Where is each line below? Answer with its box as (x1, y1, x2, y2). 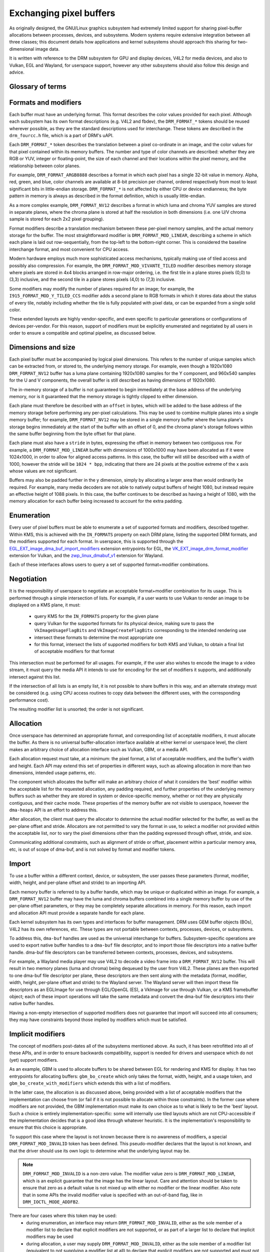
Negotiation (9, 575, 47, 583)
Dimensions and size (9, 343, 75, 352)
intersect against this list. (9, 674, 61, 680)
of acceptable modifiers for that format (34, 649, 114, 655)
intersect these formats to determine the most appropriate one (34, 634, 163, 641)
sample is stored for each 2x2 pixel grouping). (9, 216, 104, 222)
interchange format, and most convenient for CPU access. (9, 246, 129, 252)
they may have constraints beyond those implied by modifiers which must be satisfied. (9, 1017, 187, 1023)
